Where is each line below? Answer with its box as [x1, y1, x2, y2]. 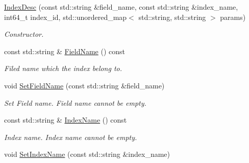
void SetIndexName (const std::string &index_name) [4, 149, 170, 159]
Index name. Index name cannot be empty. [4, 131, 137, 142]
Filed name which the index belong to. [4, 63, 122, 74]
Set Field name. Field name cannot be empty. [4, 97, 146, 108]
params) [220, 11, 246, 22]
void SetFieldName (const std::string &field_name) [4, 80, 165, 90]
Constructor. [4, 29, 44, 39]
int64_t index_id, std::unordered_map [4, 11, 127, 22]
